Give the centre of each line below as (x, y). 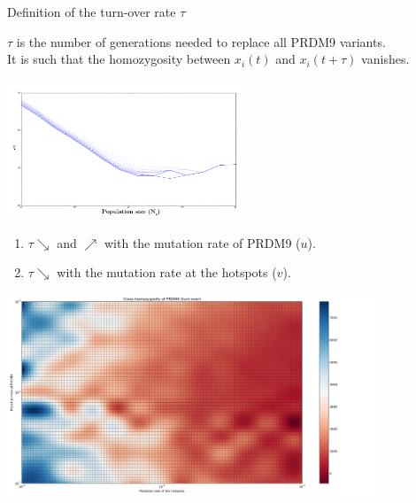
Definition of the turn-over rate (92, 12)
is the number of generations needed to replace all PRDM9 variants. (201, 41)
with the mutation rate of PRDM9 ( (202, 242)
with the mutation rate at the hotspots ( (167, 272)
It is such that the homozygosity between (119, 59)
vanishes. (385, 59)
